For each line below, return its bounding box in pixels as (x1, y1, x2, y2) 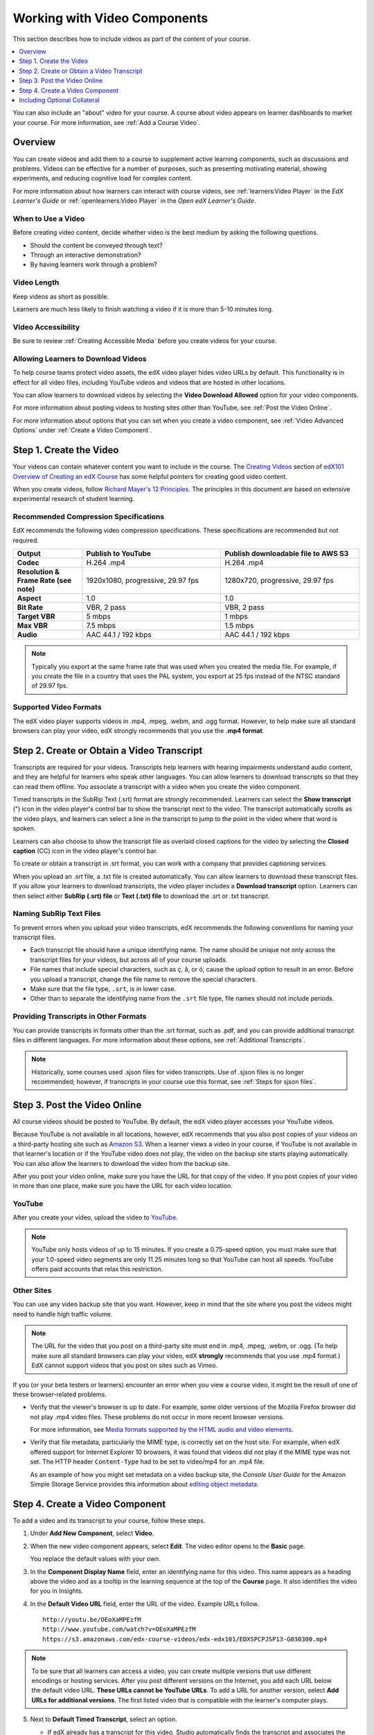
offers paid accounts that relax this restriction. (31, 1265, 163, 1273)
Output (17, 549, 41, 559)
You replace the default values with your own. (30, 1555, 161, 1563)
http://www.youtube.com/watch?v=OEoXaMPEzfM (42, 1625, 197, 1634)
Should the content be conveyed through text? (30, 241, 163, 249)
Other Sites (12, 1285, 52, 1295)
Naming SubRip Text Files (12, 909, 101, 919)
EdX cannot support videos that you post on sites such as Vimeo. (31, 1361, 218, 1370)
